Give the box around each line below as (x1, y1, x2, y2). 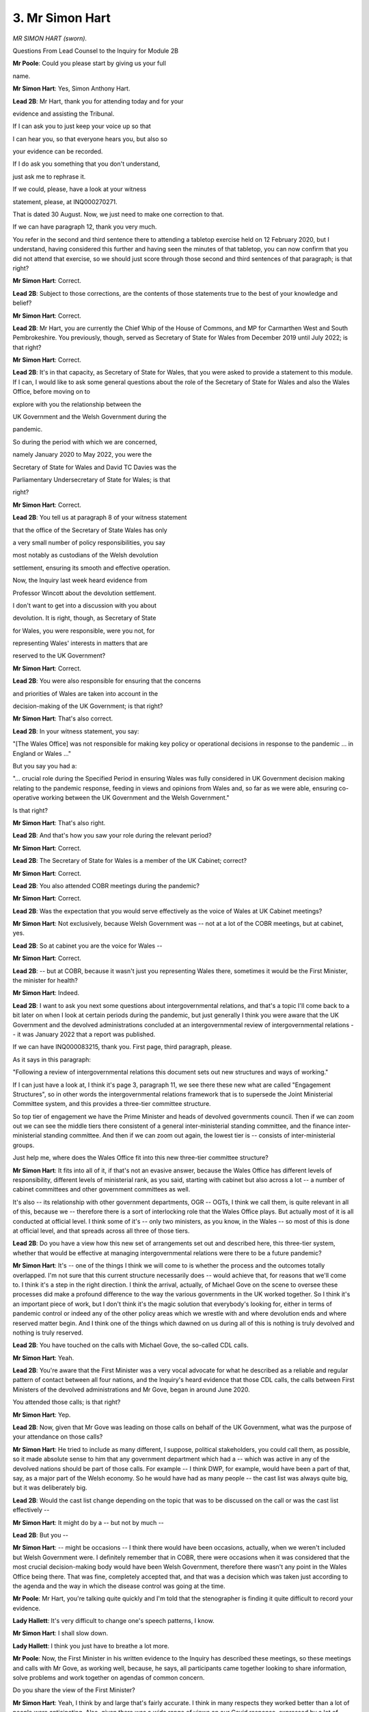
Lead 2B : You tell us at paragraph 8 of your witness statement (12, 514, 187, 522)
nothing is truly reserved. (12, 1329, 83, 1337)
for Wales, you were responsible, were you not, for (12, 627, 155, 635)
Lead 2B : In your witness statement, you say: (12, 727, 139, 735)
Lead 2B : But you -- (12, 1531, 68, 1539)
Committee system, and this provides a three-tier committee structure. (12, 1100, 211, 1108)
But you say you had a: (12, 761, 77, 770)
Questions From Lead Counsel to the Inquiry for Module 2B (12, 47, 179, 55)
